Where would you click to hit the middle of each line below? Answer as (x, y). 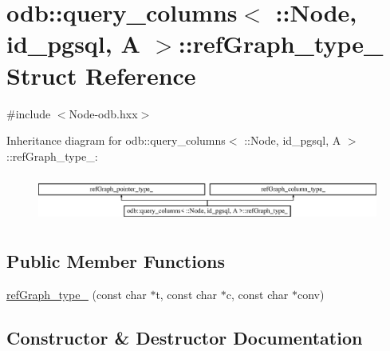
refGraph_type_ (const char (77, 294)
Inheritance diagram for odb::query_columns (116, 140)
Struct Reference (101, 75)
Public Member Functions (116, 261)
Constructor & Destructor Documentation (185, 337)
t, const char (187, 294)
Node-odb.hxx (103, 113)
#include (29, 113)
